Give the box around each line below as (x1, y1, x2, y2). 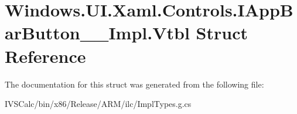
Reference (5, 43, 86, 68)
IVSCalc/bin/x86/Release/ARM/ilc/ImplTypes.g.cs (5, 98, 192, 110)
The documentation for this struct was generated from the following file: (5, 78, 264, 90)
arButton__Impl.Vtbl (5, 21, 190, 45)
